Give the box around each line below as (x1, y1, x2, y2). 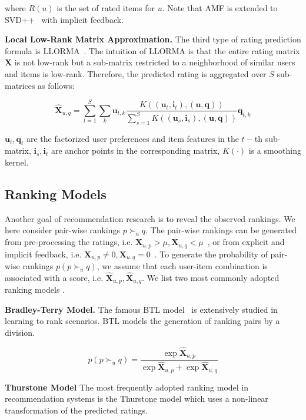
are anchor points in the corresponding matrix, (51, 144, 220, 157)
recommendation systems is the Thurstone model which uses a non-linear (5, 392, 268, 405)
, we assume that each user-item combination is (97, 259, 268, 272)
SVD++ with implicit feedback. (5, 13, 124, 25)
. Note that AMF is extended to (162, 2, 278, 14)
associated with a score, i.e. (5, 271, 104, 283)
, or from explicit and (207, 236, 285, 248)
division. (5, 326, 35, 339)
